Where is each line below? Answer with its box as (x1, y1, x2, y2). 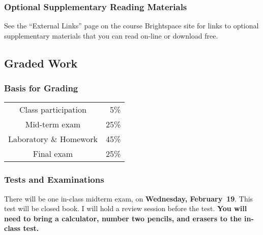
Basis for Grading (4, 82, 78, 94)
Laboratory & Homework (8, 133, 98, 145)
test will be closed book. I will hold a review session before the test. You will (4, 203, 247, 214)
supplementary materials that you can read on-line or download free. (4, 30, 218, 41)
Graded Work (4, 55, 78, 71)
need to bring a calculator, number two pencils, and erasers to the (4, 213, 242, 223)
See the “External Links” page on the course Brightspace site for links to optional (4, 20, 259, 31)
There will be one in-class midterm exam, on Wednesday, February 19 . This (4, 193, 253, 204)
